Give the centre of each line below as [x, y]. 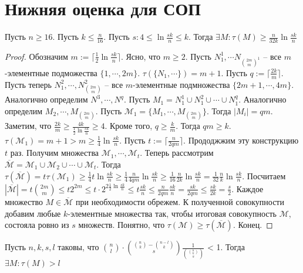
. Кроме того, [129, 126]
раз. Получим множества [55, 153]
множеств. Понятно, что [122, 225]
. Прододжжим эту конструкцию [241, 140]
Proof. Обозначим [36, 56]
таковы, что [78, 247]
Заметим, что [28, 126]
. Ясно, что [141, 56]
